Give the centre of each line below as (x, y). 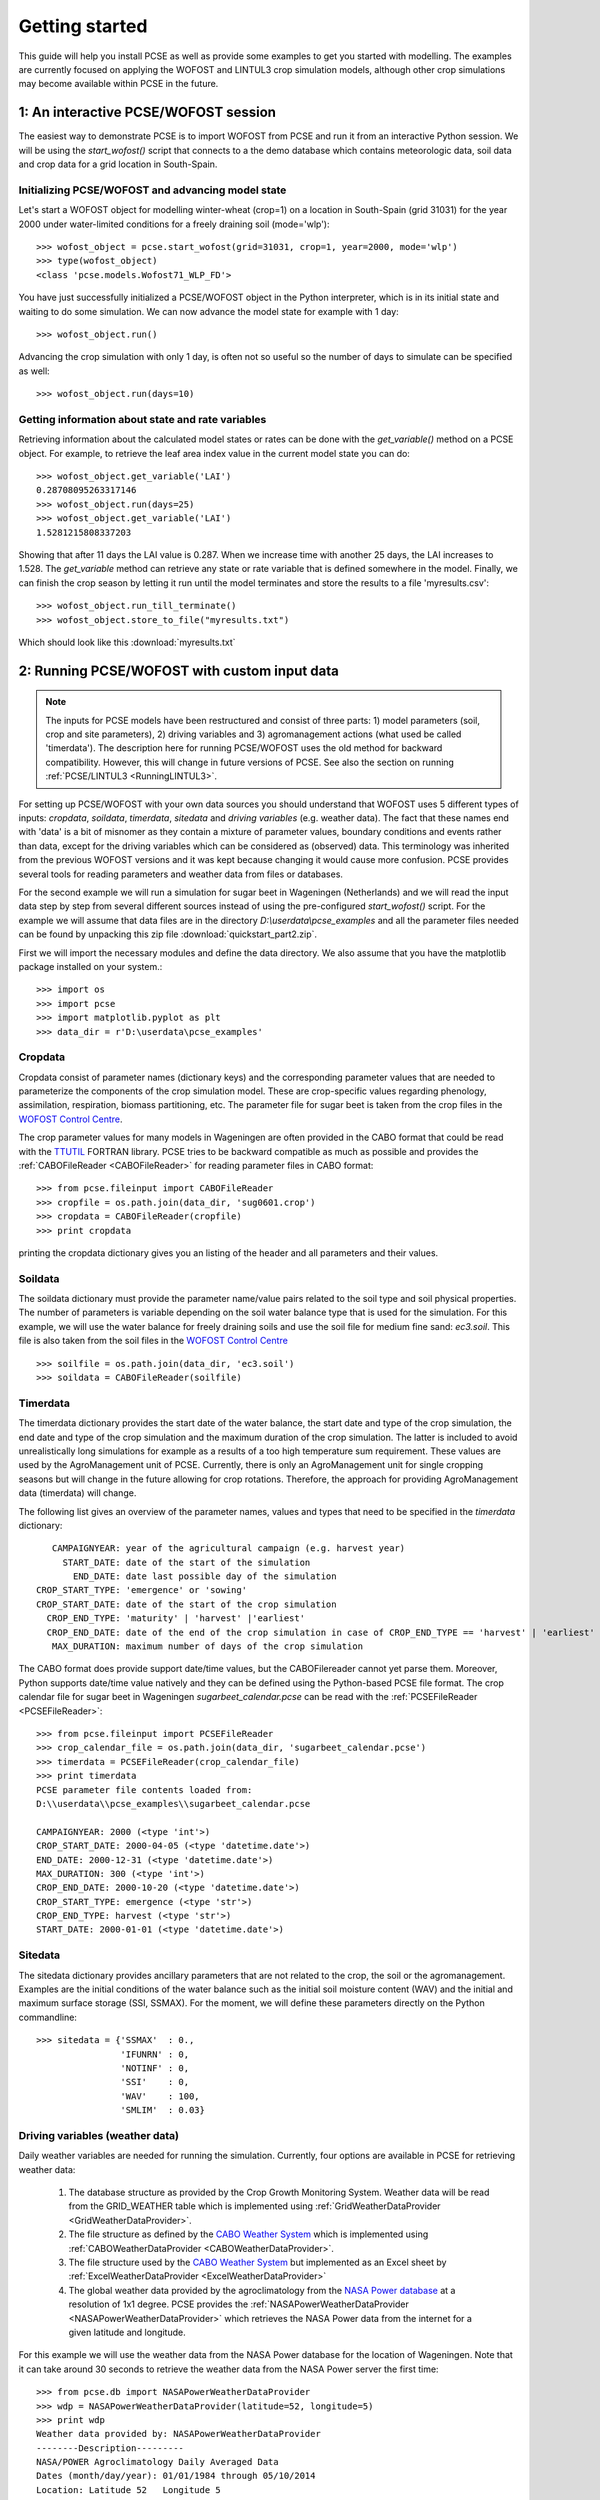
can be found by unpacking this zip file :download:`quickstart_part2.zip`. (168, 934)
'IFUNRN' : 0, (155, 2054)
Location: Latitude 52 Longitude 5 (129, 2489)
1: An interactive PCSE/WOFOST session (147, 112)
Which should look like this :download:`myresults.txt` (127, 642)
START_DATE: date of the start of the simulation (186, 1562)
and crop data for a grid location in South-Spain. (118, 164)
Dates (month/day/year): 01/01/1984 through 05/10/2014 (176, 2476)
